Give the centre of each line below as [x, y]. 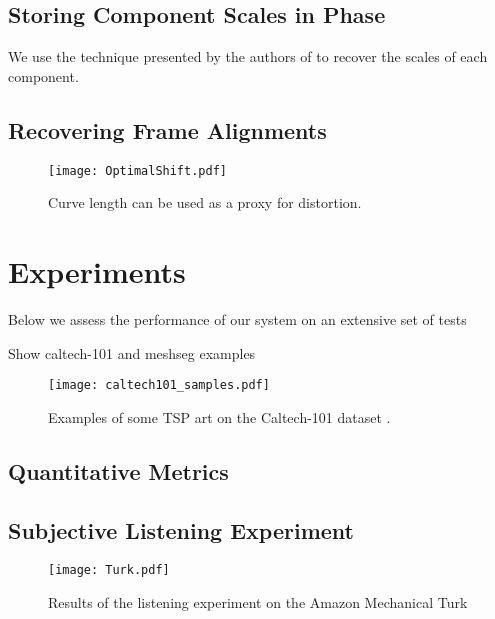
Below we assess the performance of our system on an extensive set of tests [237, 318]
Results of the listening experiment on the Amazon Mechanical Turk [258, 602]
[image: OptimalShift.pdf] [137, 170]
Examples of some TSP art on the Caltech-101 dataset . [219, 416]
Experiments [97, 271]
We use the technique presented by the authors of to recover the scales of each [248, 56]
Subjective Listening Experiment [181, 529]
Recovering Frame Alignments [167, 129]
